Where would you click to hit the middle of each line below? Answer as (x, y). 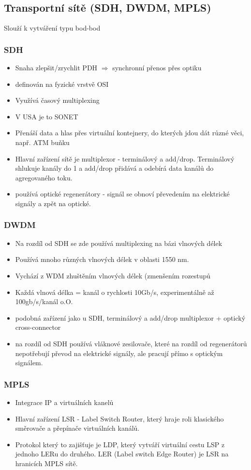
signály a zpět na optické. (53, 203)
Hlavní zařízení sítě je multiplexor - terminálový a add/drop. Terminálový (125, 158)
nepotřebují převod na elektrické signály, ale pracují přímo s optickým (119, 353)
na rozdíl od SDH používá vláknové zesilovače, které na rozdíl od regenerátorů (131, 343)
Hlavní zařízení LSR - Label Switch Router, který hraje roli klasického (119, 418)
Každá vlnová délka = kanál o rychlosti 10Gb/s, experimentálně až (115, 292)
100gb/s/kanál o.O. (44, 301)
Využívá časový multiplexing (57, 100)
